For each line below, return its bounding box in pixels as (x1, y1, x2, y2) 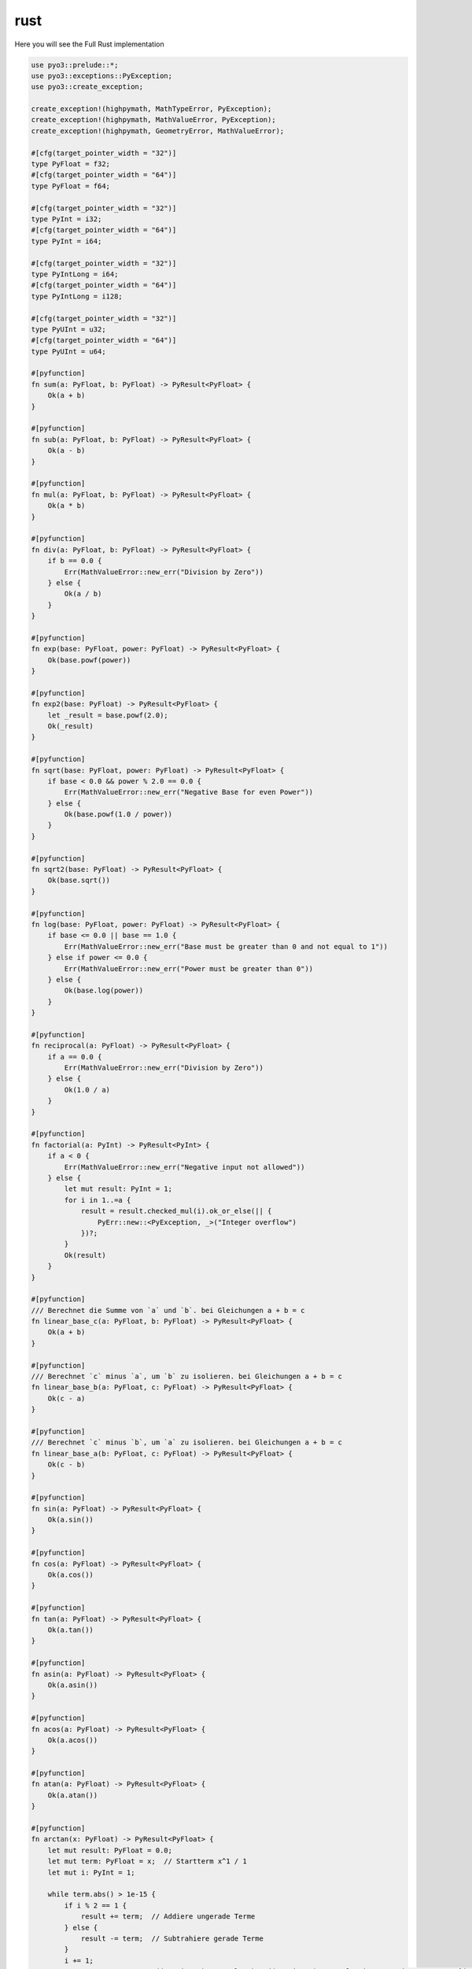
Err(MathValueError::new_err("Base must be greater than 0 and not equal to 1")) (64, 942, 389, 951)
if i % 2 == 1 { (64, 1900, 127, 1910)
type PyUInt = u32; (31, 324, 106, 334)
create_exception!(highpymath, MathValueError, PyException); (31, 115, 276, 124)
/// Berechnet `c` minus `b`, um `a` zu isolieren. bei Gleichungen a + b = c (31, 1438, 342, 1447)
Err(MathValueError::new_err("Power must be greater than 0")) (64, 964, 314, 973)
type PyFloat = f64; (31, 181, 110, 191)
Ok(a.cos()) (47, 1570, 94, 1579)
